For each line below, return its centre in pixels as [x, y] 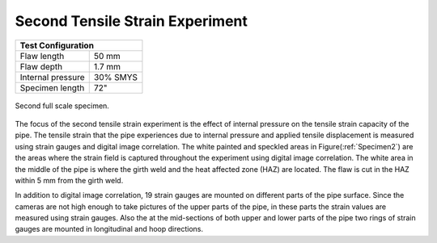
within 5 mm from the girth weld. [69, 180]
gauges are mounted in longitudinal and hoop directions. [109, 229]
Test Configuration [57, 45]
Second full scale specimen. [62, 106]
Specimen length [52, 87]
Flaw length [42, 56]
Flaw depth [41, 66]
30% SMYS [115, 77]
